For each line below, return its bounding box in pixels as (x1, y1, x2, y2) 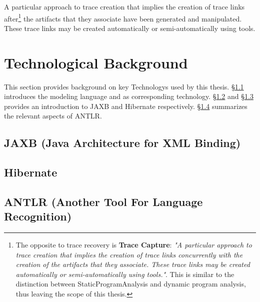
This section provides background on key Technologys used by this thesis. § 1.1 (4, 81, 244, 91)
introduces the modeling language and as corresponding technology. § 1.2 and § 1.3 (4, 91, 253, 101)
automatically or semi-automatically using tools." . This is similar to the (15, 268, 234, 279)
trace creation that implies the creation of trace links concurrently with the (15, 249, 243, 259)
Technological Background (4, 52, 188, 72)
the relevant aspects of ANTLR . (4, 110, 102, 121)
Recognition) (4, 208, 72, 224)
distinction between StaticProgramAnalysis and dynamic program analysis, (15, 278, 246, 289)
